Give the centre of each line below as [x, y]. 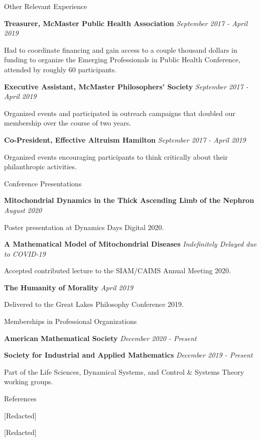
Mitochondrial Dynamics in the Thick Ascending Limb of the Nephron [129, 200]
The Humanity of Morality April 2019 [69, 287]
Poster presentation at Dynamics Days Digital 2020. [84, 227]
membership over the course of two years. [68, 123]
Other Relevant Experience [46, 6]
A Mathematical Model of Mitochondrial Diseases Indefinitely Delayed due [130, 244]
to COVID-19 [25, 253]
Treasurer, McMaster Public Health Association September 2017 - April [126, 23]
